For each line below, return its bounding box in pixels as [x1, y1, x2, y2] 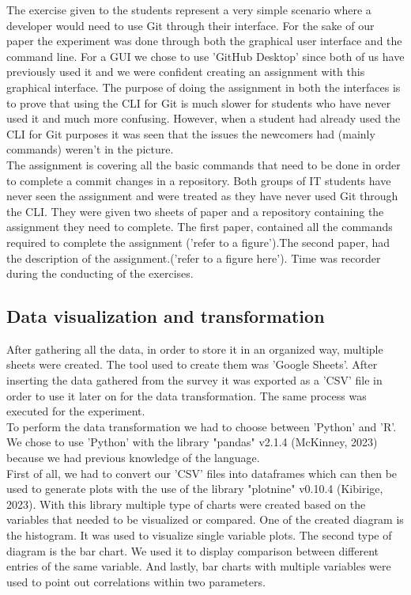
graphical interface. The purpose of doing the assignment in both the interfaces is [6, 78, 401, 95]
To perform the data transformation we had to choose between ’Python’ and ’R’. [6, 418, 397, 434]
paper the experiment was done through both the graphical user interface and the [6, 32, 402, 49]
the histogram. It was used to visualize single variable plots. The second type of [6, 527, 392, 544]
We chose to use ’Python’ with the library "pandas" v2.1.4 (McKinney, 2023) [6, 434, 378, 450]
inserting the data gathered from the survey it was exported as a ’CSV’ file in [6, 372, 383, 388]
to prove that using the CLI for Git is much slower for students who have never [6, 94, 391, 111]
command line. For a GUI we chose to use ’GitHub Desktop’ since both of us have [6, 47, 405, 64]
